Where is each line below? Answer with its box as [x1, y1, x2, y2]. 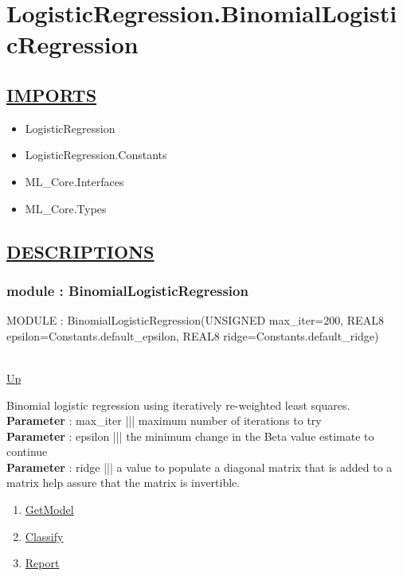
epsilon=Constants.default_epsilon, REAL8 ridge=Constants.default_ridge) [6, 327, 379, 344]
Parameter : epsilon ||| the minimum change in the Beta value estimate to [6, 427, 374, 444]
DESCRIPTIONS [6, 239, 155, 263]
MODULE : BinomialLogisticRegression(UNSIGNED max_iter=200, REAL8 [6, 312, 384, 329]
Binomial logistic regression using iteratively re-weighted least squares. [6, 396, 350, 413]
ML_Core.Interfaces [25, 173, 124, 189]
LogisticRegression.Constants [25, 146, 167, 163]
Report [25, 555, 60, 571]
